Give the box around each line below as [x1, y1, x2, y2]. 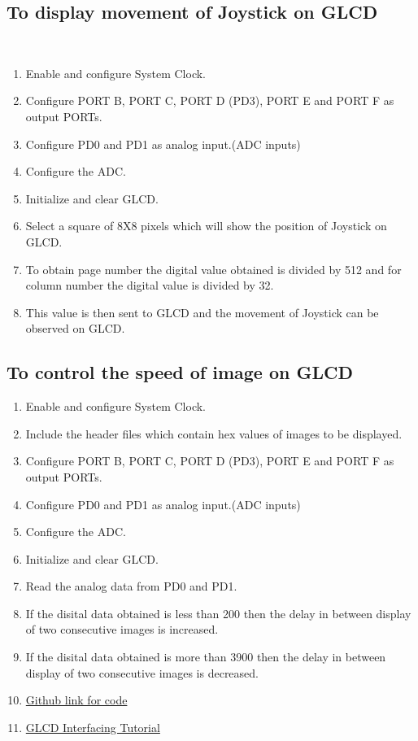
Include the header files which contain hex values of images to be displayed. [25, 425, 403, 442]
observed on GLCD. [25, 320, 125, 337]
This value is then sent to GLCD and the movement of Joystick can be [25, 303, 379, 320]
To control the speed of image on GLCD [7, 360, 354, 385]
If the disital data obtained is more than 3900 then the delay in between [25, 648, 386, 665]
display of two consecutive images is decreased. [25, 664, 259, 681]
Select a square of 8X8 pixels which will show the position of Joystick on [25, 217, 387, 234]
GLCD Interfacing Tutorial [25, 718, 160, 735]
